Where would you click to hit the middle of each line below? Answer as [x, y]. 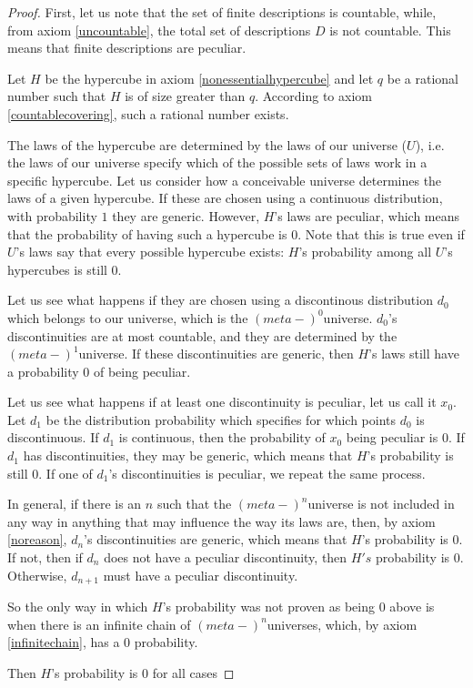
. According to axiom [313, 96]
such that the [194, 504]
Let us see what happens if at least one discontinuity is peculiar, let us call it [222, 402]
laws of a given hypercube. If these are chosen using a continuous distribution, [225, 198]
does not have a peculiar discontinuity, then [226, 557]
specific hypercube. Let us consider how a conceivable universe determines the [225, 180]
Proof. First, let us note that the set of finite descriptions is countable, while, [222, 12]
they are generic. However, [186, 215]
